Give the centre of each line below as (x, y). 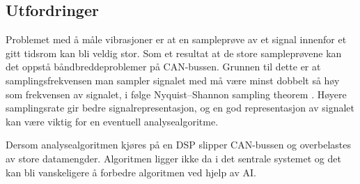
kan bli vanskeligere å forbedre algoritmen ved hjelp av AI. (131, 172)
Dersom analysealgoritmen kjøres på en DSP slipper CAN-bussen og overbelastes (179, 145)
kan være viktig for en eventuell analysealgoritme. (112, 121)
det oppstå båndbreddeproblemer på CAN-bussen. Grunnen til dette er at (163, 67)
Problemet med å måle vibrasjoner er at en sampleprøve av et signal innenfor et (176, 39)
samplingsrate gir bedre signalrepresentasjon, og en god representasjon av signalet (180, 108)
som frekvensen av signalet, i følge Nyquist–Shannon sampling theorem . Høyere (176, 94)
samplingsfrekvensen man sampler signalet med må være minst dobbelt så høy (173, 80)
